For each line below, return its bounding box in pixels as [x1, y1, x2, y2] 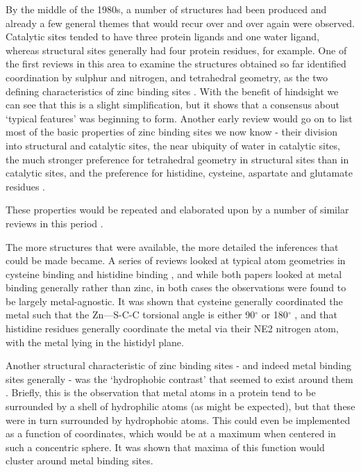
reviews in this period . [6, 215, 103, 230]
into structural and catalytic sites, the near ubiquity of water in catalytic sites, [6, 138, 340, 152]
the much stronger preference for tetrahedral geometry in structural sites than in [6, 152, 349, 166]
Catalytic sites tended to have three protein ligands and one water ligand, [6, 29, 319, 44]
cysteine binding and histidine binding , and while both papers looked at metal [6, 266, 342, 281]
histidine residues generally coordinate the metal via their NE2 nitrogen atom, [6, 321, 339, 336]
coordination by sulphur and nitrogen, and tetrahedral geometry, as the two [6, 70, 328, 84]
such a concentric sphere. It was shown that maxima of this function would [6, 439, 325, 454]
